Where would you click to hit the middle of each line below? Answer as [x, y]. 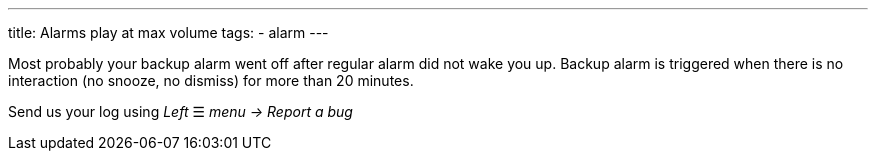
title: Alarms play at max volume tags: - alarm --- [168, 32]
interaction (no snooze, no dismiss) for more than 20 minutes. [211, 80]
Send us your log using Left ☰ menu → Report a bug [180, 111]
